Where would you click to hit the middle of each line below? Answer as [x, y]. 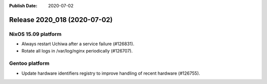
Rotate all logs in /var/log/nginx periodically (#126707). [77, 51]
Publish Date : [23, 6]
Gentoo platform [29, 63]
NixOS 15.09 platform [35, 34]
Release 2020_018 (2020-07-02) [61, 20]
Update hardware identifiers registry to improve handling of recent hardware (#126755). [111, 73]
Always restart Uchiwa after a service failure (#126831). [78, 44]
